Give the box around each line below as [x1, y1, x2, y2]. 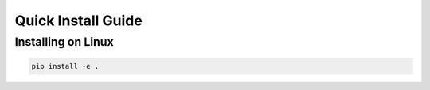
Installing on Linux [14, 35, 115, 49]
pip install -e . [31, 62, 100, 70]
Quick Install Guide [14, 12, 143, 29]
